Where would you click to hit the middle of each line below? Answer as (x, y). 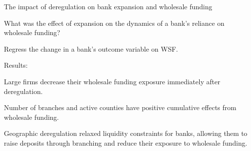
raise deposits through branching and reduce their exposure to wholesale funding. (126, 142)
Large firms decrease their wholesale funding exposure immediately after (112, 81)
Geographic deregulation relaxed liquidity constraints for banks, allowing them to (126, 133)
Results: (16, 65)
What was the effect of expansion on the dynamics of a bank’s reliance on (114, 23)
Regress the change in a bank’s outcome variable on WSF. (91, 48)
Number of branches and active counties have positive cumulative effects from (120, 107)
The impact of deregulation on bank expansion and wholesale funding (108, 6)
